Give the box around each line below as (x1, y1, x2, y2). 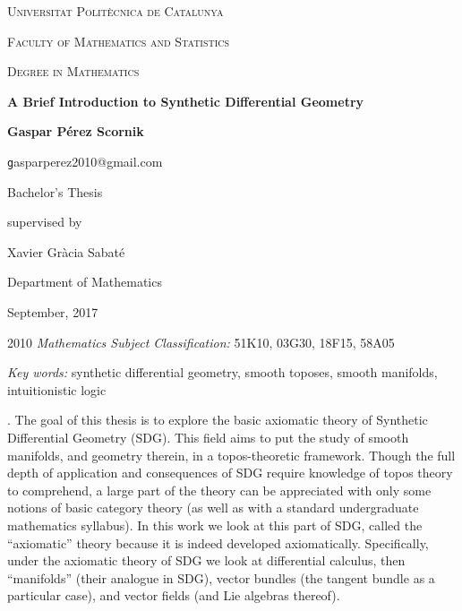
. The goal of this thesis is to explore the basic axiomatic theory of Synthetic (7, 410, 428, 429)
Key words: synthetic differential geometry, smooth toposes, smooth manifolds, (7, 363, 438, 382)
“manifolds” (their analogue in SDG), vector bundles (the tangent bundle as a (7, 568, 435, 587)
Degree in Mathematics (7, 62, 140, 81)
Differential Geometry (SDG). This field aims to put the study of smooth (7, 427, 409, 446)
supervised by (7, 212, 82, 231)
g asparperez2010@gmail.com (7, 151, 163, 170)
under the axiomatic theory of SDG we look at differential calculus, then (7, 551, 406, 570)
